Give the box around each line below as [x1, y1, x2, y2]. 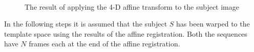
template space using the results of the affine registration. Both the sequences [4, 28, 247, 39]
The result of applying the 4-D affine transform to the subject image [25, 1, 239, 12]
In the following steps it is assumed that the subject [4, 18, 167, 29]
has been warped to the [176, 18, 250, 29]
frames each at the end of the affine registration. [29, 38, 180, 49]
